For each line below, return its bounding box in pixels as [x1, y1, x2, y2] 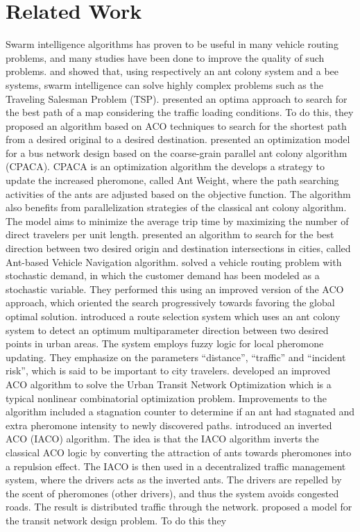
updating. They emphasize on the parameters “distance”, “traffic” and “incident [6, 349, 346, 364]
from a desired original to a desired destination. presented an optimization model [6, 132, 350, 147]
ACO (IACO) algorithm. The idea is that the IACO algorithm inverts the [6, 431, 319, 446]
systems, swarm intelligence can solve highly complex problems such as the [6, 77, 323, 92]
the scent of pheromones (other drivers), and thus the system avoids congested [6, 485, 339, 500]
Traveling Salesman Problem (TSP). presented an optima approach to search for [6, 91, 348, 106]
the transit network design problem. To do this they [6, 513, 227, 527]
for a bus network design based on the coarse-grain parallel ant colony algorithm [6, 145, 348, 160]
